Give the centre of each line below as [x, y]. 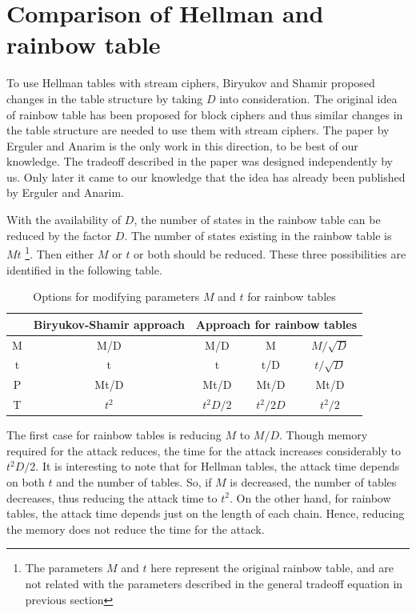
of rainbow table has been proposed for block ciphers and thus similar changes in [205, 114]
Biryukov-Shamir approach [109, 324]
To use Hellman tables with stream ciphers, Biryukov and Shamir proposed [191, 83]
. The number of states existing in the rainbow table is [258, 235]
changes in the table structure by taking [105, 98]
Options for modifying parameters [116, 296]
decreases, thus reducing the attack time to [112, 497]
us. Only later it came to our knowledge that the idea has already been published [206, 176]
